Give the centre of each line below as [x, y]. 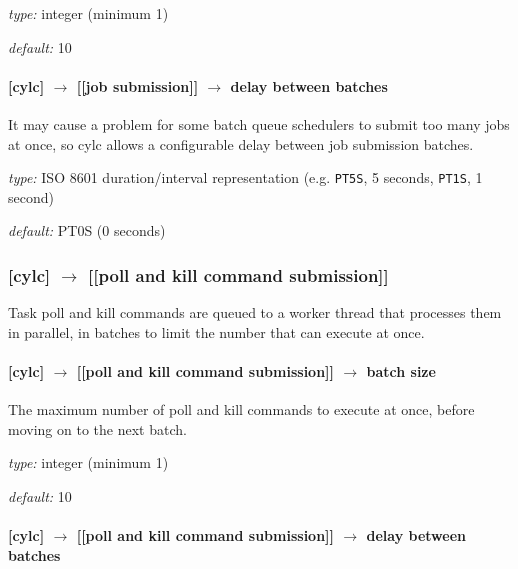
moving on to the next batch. [97, 428]
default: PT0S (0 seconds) [87, 230]
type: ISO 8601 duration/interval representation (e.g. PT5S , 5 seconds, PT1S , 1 [245, 177]
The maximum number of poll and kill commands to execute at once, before [241, 409]
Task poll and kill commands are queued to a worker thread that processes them [255, 312]
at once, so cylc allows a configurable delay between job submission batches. [241, 143]
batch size [401, 371]
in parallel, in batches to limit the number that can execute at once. [216, 331]
